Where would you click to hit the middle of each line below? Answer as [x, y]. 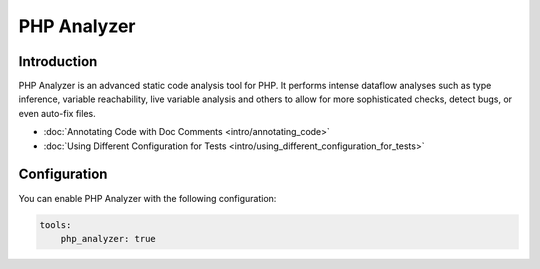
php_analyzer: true [108, 238]
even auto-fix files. [57, 113]
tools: [55, 224]
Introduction [58, 61]
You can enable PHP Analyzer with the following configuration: [147, 198]
